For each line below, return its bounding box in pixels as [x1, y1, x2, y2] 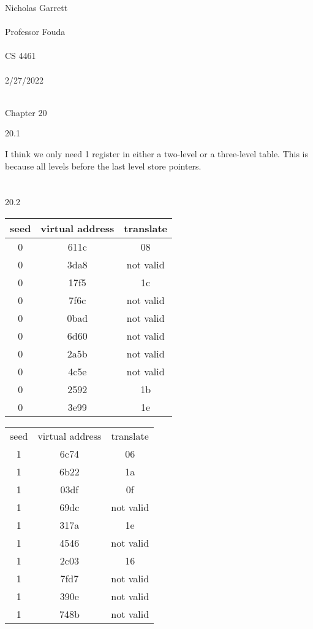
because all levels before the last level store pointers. [5, 159, 202, 172]
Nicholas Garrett [5, 1, 68, 14]
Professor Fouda [5, 25, 66, 38]
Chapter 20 [5, 106, 47, 119]
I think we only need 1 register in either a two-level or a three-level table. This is [5, 147, 309, 160]
